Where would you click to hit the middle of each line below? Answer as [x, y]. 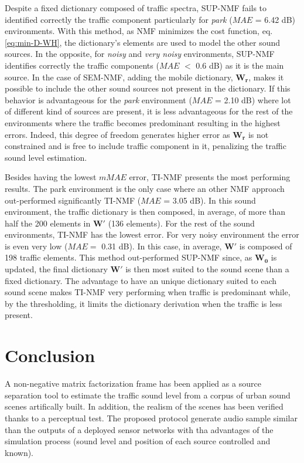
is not [258, 134]
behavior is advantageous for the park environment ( [98, 99]
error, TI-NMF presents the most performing [210, 177]
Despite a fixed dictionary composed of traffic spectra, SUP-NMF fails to [136, 8]
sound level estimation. [46, 157]
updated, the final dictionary [56, 269]
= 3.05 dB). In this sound [210, 200]
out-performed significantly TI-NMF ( [73, 200]
